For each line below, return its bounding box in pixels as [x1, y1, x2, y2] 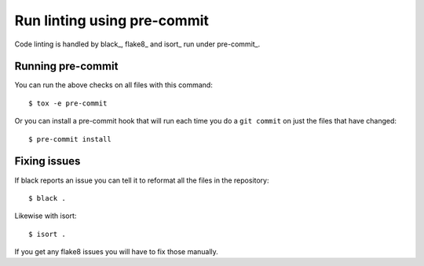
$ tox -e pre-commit [28, 98, 108, 108]
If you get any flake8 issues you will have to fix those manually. [14, 247, 219, 257]
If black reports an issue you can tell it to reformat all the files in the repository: [14, 175, 270, 185]
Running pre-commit [14, 60, 119, 73]
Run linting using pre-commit [14, 12, 210, 29]
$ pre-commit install [28, 135, 111, 143]
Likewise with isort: [14, 211, 77, 220]
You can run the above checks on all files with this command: [14, 80, 214, 90]
